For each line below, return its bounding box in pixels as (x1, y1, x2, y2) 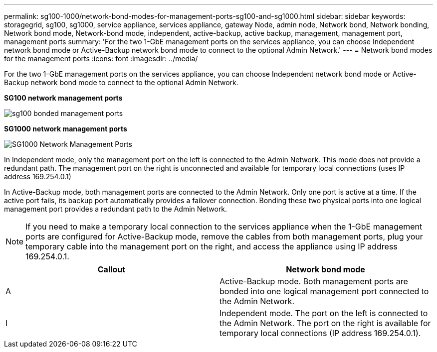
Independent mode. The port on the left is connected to (219, 308, 428, 318)
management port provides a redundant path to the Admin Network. (4, 205, 227, 213)
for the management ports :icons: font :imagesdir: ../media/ (4, 54, 198, 63)
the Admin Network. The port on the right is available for (219, 318, 431, 328)
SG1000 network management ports (4, 124, 127, 133)
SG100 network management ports (4, 94, 123, 102)
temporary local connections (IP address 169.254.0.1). (219, 328, 421, 338)
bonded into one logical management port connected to (219, 286, 429, 296)
